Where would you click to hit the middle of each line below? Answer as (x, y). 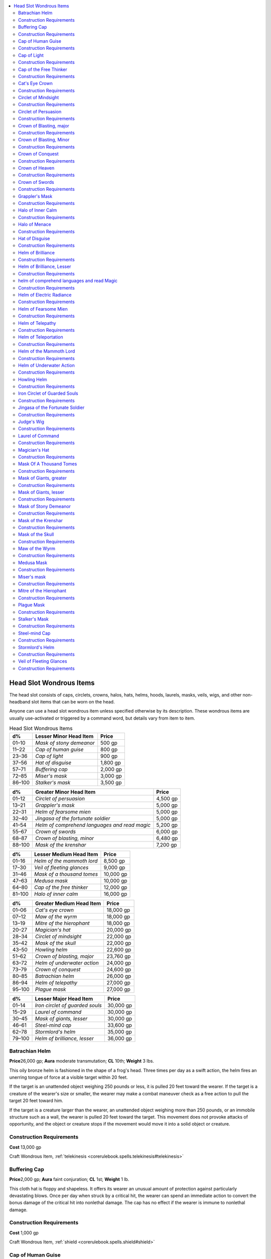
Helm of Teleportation (41, 337)
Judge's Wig (31, 422)
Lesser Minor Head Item (64, 736)
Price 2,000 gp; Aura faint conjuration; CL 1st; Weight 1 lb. (69, 1179)
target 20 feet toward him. (36, 1101)
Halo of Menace (35, 225)
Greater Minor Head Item (65, 792)
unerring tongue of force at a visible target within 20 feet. (69, 1077)
